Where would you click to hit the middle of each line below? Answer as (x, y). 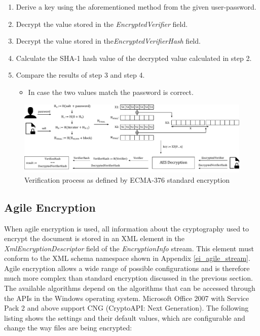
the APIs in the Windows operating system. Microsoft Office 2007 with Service (127, 298)
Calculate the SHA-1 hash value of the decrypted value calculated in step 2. (134, 58)
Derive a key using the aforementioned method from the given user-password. (136, 7)
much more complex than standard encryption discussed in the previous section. (129, 278)
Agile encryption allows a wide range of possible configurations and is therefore (127, 268)
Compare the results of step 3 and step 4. (80, 75)
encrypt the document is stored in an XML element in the (94, 238)
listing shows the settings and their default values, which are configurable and (125, 317)
